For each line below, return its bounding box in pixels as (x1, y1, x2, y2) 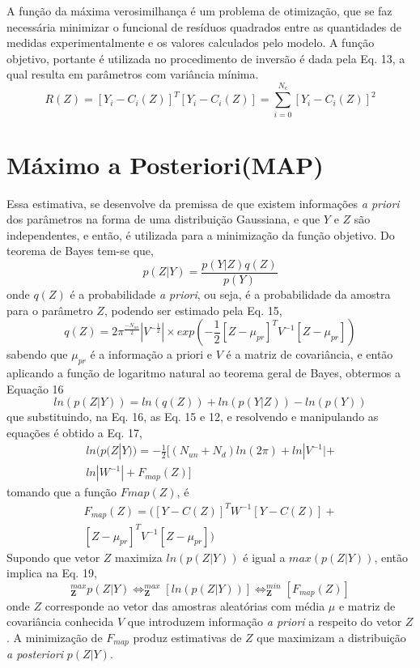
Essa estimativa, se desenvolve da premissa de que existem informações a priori (6, 194, 400, 211)
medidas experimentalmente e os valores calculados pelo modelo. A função (6, 34, 375, 51)
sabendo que (6, 346, 68, 363)
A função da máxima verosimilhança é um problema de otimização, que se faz (6, 2, 392, 19)
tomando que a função (6, 483, 117, 500)
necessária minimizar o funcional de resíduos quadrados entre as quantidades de (6, 18, 402, 35)
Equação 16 (6, 380, 64, 397)
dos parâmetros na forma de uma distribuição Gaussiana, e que (6, 211, 320, 228)
